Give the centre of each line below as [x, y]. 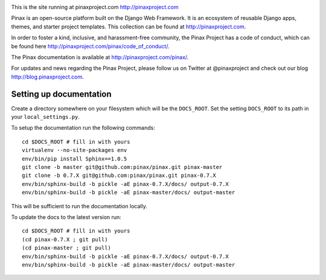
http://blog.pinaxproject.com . [47, 77]
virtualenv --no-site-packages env [75, 150]
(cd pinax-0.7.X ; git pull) [65, 239]
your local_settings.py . [45, 117]
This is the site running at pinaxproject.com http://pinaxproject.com [95, 7]
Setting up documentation [61, 94]
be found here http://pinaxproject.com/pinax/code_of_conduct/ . [90, 46]
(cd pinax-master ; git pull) [67, 248]
